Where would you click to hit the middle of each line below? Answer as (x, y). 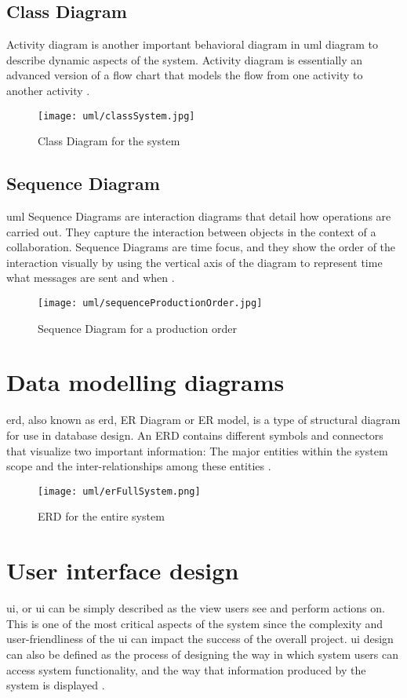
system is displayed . (56, 685)
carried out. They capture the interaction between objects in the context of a (191, 231)
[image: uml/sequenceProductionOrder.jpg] (150, 303)
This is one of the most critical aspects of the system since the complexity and (195, 623)
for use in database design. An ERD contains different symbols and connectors (195, 435)
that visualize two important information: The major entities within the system (197, 450)
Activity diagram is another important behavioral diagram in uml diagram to (193, 44)
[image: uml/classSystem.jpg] (116, 116)
